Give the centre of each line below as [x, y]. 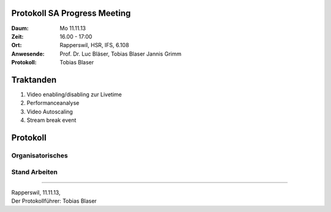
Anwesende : [28, 54]
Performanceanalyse [53, 103]
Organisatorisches [40, 155]
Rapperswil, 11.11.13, [36, 192]
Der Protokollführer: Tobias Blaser [54, 201]
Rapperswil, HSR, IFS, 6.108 [94, 45]
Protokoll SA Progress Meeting [71, 13]
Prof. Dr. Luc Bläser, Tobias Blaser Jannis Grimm [121, 54]
